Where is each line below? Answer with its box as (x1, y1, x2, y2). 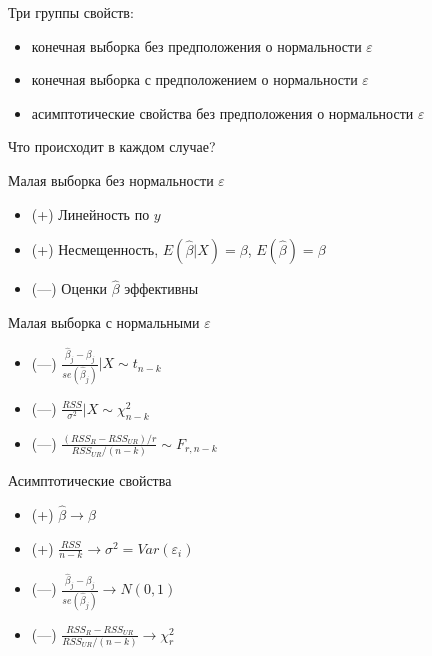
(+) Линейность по (31, 203, 150, 224)
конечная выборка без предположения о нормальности (31, 35, 362, 56)
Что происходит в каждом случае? (8, 136, 216, 157)
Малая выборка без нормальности (8, 169, 214, 190)
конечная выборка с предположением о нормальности (31, 69, 358, 90)
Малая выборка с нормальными (8, 311, 200, 332)
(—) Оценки (31, 278, 107, 299)
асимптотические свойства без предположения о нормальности (31, 102, 414, 123)
